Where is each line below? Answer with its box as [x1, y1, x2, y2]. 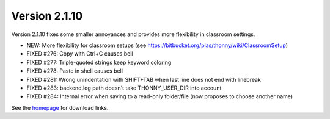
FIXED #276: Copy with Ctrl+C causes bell [26, 50, 133, 57]
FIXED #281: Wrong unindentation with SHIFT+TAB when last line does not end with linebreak [26, 76, 261, 83]
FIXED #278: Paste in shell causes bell [26, 67, 123, 74]
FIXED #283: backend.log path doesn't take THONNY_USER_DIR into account [26, 84, 222, 92]
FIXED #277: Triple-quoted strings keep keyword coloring [26, 59, 172, 66]
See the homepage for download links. [11, 104, 109, 111]
